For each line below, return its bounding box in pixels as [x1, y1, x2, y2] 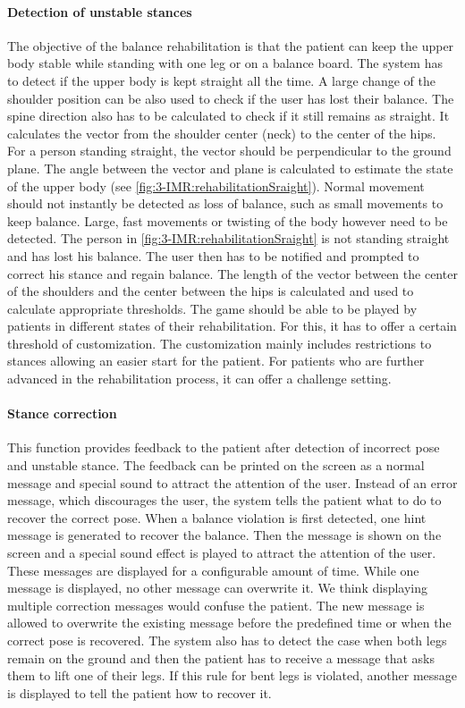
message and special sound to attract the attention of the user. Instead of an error [7, 473, 458, 492]
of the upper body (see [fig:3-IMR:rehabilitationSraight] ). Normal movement [7, 176, 425, 195]
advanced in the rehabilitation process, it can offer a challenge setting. [7, 369, 392, 388]
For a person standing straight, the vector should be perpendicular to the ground [7, 141, 452, 160]
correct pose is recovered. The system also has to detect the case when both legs [7, 631, 447, 649]
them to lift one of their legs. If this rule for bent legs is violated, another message [7, 666, 458, 685]
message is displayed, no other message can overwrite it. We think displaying [7, 578, 428, 597]
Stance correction [7, 404, 117, 423]
